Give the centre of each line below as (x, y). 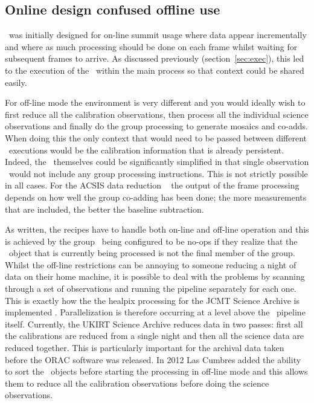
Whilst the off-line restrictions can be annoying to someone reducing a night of (151, 264)
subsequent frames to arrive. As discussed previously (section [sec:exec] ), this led (155, 58)
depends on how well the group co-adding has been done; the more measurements (156, 197)
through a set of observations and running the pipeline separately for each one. (151, 289)
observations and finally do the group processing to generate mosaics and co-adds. (156, 126)
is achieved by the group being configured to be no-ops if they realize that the (151, 241)
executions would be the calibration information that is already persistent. (146, 150)
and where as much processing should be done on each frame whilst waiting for (151, 46)
